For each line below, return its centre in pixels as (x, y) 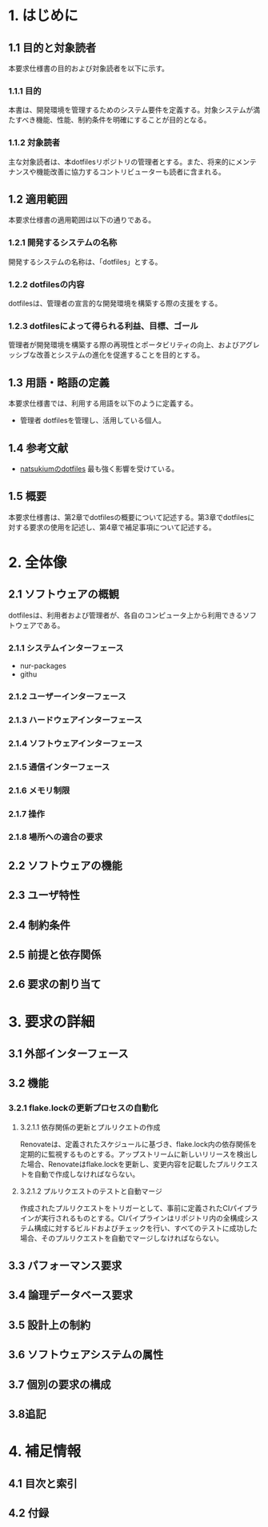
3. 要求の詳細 (52, 1022)
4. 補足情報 (45, 1451)
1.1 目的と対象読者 (52, 48)
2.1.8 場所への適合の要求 (56, 837)
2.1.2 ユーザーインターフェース (67, 696)
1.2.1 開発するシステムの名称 (63, 242)
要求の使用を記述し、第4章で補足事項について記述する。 (122, 527)
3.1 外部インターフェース (68, 1054)
